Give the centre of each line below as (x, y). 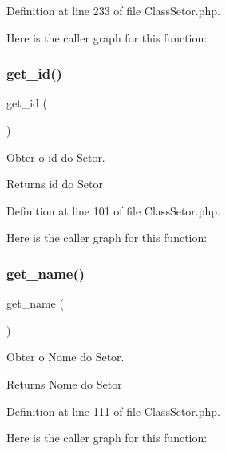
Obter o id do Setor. (56, 157)
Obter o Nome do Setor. (65, 357)
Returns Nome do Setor (64, 383)
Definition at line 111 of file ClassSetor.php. (113, 411)
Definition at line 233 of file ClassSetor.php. (113, 10)
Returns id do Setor (55, 184)
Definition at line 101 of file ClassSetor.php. (113, 210)
